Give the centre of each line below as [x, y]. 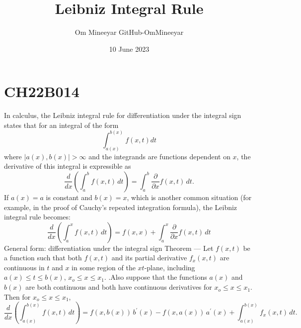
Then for [17, 296]
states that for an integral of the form [61, 125]
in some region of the [104, 267]
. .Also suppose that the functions [155, 277]
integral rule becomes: [37, 217]
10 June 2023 [129, 49]
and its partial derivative [149, 258]
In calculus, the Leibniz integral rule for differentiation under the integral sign [123, 115]
